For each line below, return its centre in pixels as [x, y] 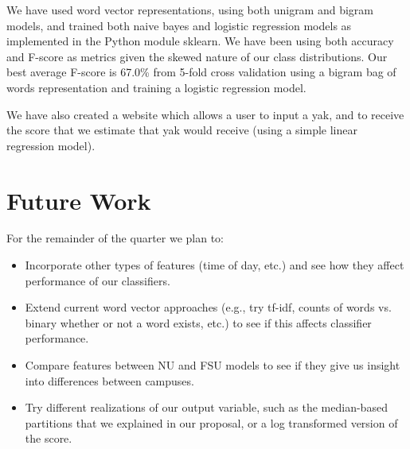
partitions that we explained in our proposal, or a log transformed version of [211, 422]
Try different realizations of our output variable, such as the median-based [206, 407]
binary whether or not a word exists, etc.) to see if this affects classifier [198, 322]
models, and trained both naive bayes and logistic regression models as [179, 25]
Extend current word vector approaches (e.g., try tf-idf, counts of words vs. [208, 307]
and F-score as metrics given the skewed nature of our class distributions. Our [197, 56]
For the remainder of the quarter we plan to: [115, 238]
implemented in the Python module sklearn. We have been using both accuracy [200, 41]
